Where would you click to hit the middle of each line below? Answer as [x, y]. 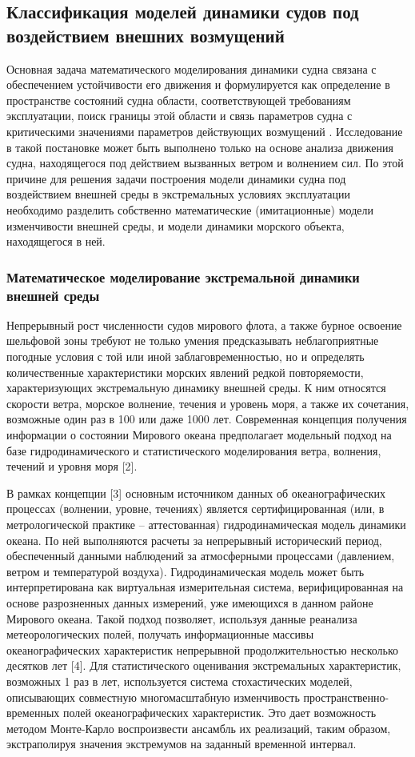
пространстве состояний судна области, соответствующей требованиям [179, 100]
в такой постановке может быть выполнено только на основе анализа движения [200, 147]
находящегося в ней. [56, 241]
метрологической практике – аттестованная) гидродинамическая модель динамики [206, 524]
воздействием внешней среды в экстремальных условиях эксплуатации [178, 194]
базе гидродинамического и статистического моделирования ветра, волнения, [194, 450]
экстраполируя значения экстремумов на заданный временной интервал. [182, 744]
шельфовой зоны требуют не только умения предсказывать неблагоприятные [193, 340]
